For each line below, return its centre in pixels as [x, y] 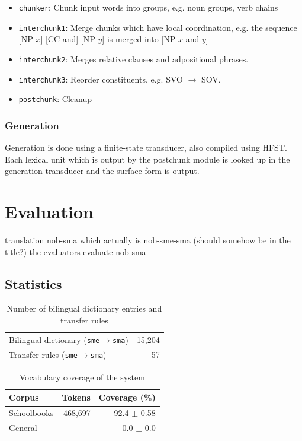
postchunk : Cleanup [55, 99]
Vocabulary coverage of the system [82, 377]
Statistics [33, 283]
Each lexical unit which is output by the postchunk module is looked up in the [147, 159]
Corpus [24, 397]
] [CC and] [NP [68, 39]
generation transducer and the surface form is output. [102, 171]
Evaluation [49, 212]
